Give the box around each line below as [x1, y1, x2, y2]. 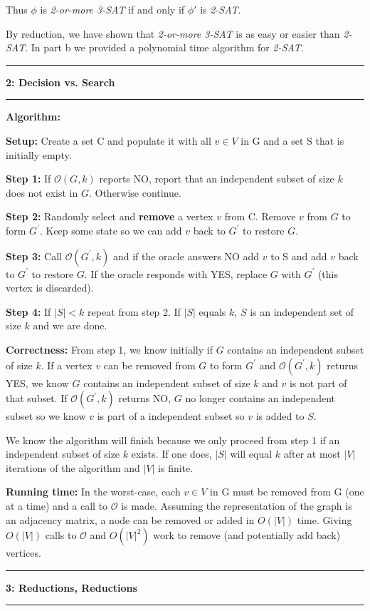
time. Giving [297, 512, 352, 527]
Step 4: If [6, 304, 51, 319]
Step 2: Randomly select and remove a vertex [6, 209, 213, 224]
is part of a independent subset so [97, 409, 245, 423]
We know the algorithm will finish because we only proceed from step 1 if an [6, 432, 340, 447]
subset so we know [6, 409, 86, 423]
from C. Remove [224, 209, 296, 224]
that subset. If [6, 391, 68, 406]
